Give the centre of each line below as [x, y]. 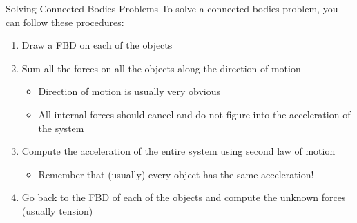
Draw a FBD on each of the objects [97, 45]
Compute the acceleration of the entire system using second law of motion [178, 151]
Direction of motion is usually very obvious [129, 91]
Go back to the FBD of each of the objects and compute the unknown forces [184, 197]
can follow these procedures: [65, 22]
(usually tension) [57, 210]
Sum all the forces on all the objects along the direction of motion [161, 68]
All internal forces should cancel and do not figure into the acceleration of [194, 114]
